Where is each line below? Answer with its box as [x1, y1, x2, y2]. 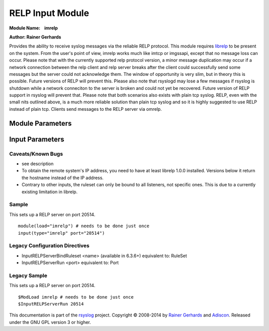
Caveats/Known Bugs [9, 150, 63, 157]
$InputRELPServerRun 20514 [18, 301, 84, 307]
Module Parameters [9, 119, 72, 127]
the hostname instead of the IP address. [21, 175, 104, 181]
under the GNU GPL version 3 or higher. [9, 319, 91, 325]
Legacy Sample [9, 272, 47, 279]
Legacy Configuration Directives [9, 242, 90, 249]
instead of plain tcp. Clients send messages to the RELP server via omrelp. [9, 106, 162, 112]
